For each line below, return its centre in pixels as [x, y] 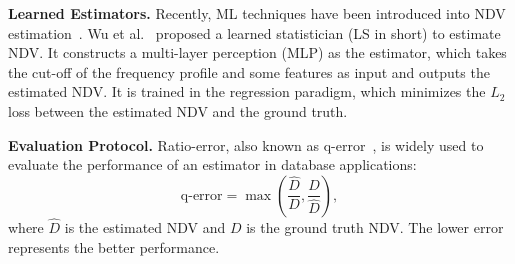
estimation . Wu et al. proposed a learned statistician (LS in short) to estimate [254, 32]
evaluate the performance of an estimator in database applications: [212, 164]
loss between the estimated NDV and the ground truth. [178, 110]
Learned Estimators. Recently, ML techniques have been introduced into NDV [257, 13]
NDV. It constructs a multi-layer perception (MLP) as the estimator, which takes [257, 52]
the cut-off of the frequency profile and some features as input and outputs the [249, 71]
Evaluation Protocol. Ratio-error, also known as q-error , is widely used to [246, 144]
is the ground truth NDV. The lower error [375, 226]
